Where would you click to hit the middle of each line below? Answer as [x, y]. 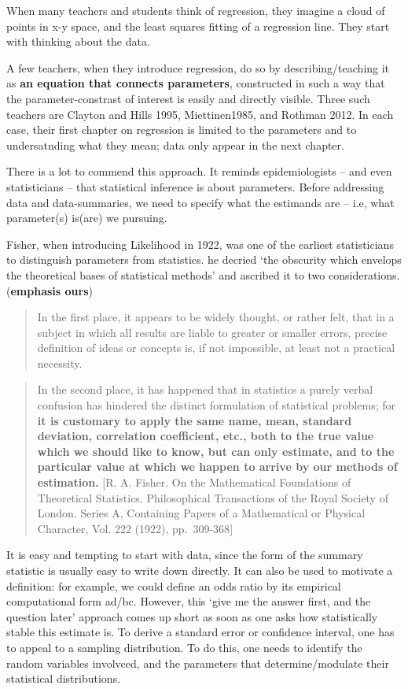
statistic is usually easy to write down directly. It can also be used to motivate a [200, 570]
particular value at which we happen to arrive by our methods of [217, 467]
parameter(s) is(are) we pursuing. [87, 218]
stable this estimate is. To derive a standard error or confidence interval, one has [200, 632]
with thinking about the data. [78, 41]
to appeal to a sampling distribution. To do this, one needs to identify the [184, 647]
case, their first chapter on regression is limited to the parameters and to [182, 130]
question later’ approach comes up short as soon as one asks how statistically [192, 616]
